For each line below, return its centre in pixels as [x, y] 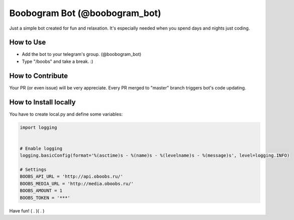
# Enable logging [41, 148]
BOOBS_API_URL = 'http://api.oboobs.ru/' [71, 177]
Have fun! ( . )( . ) [27, 210]
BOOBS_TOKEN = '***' [45, 198]
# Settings [33, 169]
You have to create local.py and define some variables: [66, 114]
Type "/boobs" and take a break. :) [58, 61]
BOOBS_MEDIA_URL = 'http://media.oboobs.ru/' [77, 184]
